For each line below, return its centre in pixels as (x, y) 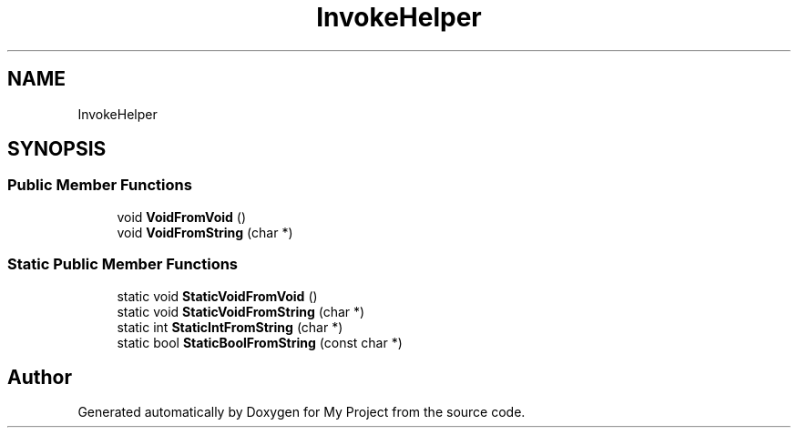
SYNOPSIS (57, 149)
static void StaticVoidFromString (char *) (241, 311)
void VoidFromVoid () (181, 217)
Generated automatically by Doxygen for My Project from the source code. (302, 412)
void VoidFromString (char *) (205, 232)
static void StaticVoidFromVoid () (217, 296)
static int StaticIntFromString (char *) (230, 327)
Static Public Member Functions (123, 264)
